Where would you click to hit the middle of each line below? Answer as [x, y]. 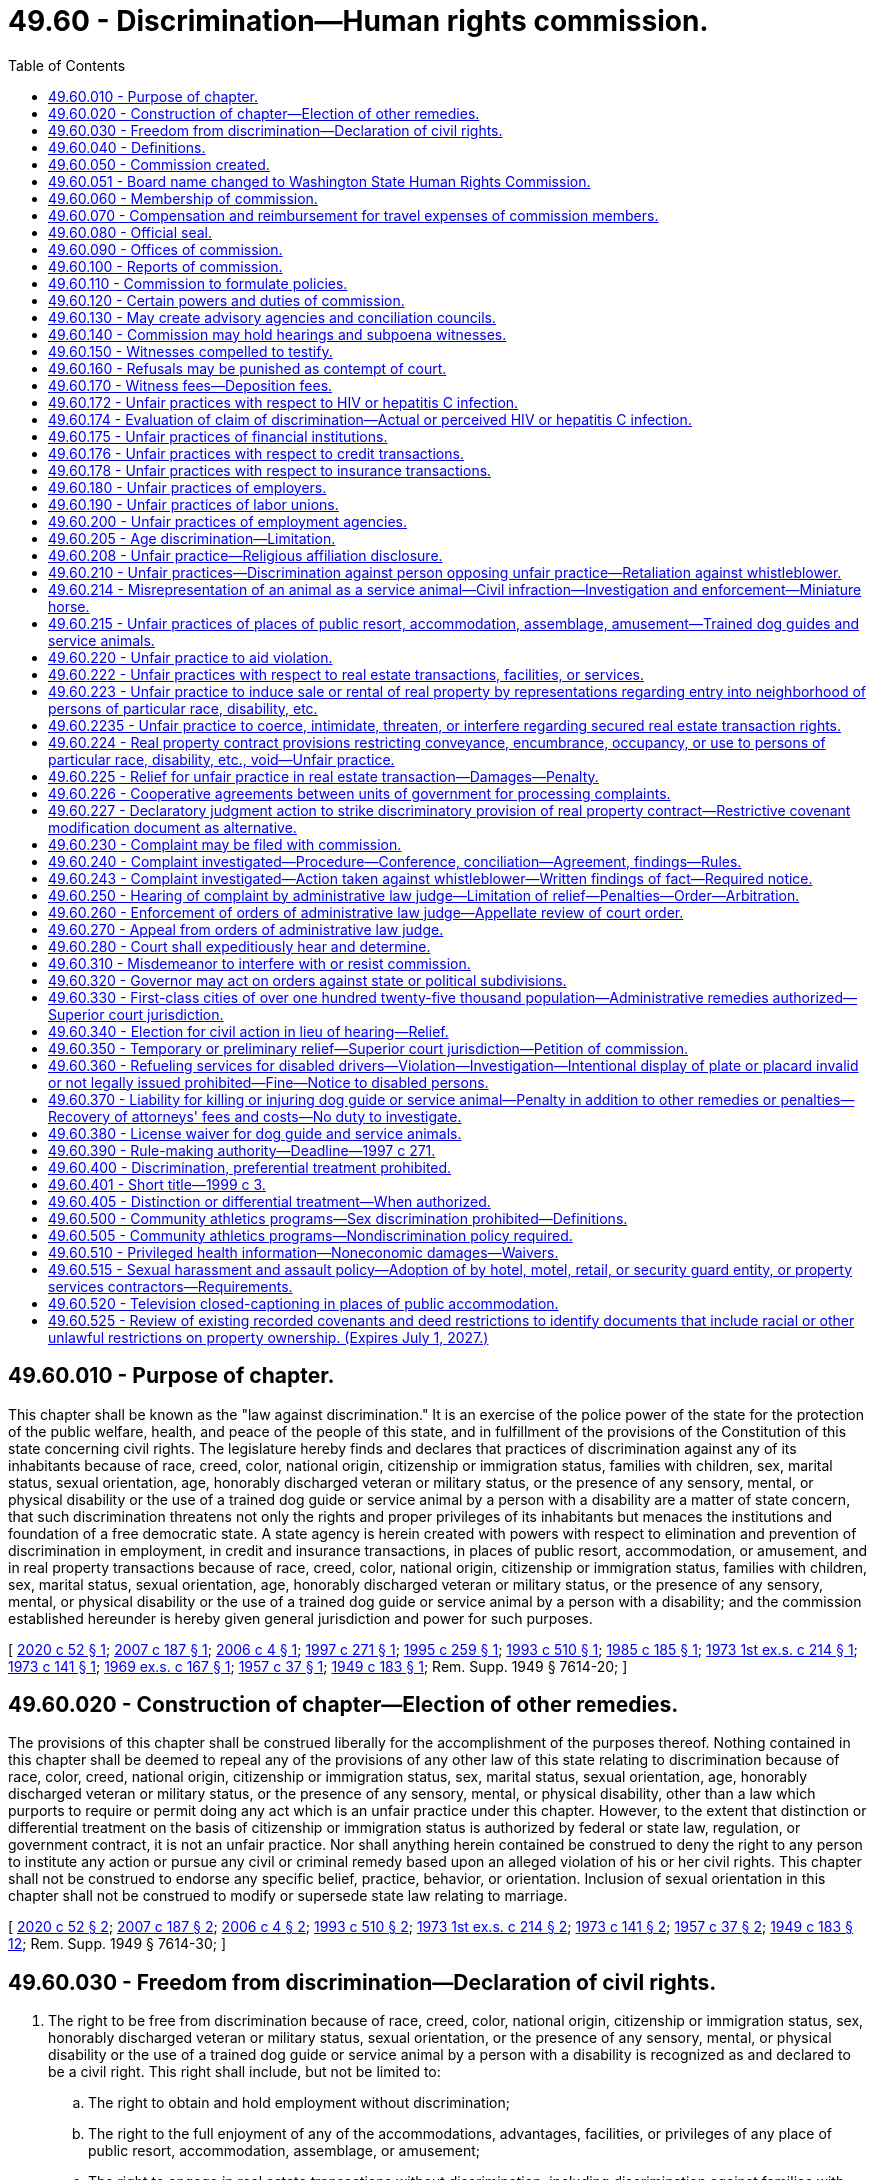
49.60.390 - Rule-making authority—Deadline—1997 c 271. [242, 1150]
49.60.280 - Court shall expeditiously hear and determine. [239, 946]
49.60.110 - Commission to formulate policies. [198, 283]
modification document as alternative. [172, 827]
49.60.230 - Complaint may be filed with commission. [225, 844]
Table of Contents [67, 65]
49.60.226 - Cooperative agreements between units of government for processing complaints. [359, 793]
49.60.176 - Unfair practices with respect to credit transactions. [256, 453]
